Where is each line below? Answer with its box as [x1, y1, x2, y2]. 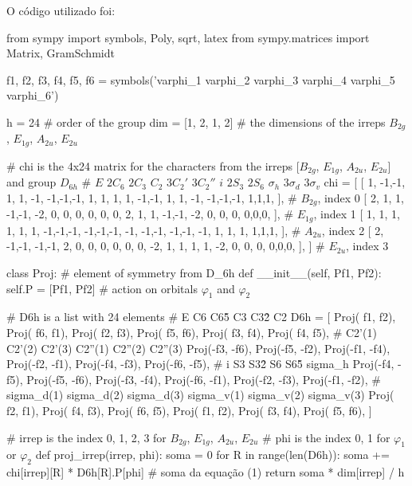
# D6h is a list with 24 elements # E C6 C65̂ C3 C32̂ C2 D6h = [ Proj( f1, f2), [6, 308, 396, 325]
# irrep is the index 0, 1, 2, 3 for [6, 429, 167, 445]
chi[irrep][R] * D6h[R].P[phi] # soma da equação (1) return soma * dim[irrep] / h [6, 464, 405, 480]
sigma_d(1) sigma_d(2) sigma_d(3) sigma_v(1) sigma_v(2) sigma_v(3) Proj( [6, 386, 394, 403]
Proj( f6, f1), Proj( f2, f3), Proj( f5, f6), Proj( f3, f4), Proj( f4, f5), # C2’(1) [6, 324, 377, 340]
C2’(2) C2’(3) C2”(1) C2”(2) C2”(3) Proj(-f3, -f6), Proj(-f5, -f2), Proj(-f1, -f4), [6, 339, 390, 356]
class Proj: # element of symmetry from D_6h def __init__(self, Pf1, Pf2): [6, 265, 382, 281]
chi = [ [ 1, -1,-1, [324, 174, 406, 190]
